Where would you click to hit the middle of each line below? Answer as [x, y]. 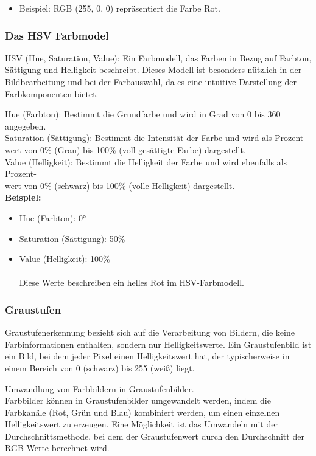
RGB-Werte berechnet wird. [57, 448]
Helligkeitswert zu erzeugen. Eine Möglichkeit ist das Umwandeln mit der [142, 424]
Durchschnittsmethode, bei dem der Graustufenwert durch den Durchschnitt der [155, 436]
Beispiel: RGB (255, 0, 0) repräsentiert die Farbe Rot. [120, 8]
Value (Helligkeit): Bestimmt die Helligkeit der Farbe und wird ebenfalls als [146, 161]
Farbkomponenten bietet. [52, 93]
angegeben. [26, 126]
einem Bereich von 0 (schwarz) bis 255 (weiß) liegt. [100, 368]
